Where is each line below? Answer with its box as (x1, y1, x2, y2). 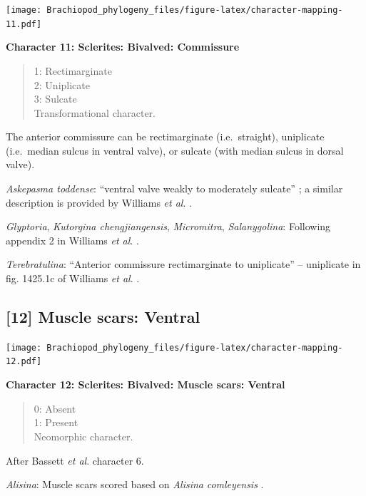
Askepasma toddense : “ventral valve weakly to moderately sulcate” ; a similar (6, 181, 343, 196)
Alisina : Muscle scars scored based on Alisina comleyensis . (6, 477, 264, 492)
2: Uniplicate (34, 77, 90, 92)
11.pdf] (6, 19, 42, 29)
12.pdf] (6, 356, 42, 367)
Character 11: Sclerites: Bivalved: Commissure (6, 39, 240, 54)
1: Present (34, 415, 78, 430)
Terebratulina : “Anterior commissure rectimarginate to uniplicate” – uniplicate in (6, 257, 361, 272)
